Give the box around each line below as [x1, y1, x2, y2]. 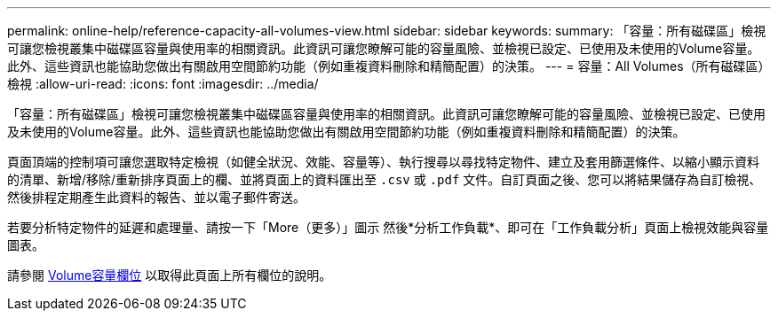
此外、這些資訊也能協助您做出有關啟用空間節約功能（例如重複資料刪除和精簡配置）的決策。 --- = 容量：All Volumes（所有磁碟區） [7, 58, 771, 74]
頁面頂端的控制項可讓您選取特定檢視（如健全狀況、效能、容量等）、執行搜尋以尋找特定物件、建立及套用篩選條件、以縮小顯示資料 [7, 154, 759, 169]
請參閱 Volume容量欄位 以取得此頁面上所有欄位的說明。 [7, 268, 332, 283]
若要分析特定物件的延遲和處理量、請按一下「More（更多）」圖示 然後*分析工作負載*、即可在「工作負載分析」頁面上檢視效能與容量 [7, 220, 769, 235]
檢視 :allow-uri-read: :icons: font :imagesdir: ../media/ [7, 76, 319, 91]
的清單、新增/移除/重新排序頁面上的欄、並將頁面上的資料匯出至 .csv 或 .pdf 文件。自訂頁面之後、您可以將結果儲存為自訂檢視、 [7, 172, 762, 187]
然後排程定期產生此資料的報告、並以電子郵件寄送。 [7, 190, 306, 205]
